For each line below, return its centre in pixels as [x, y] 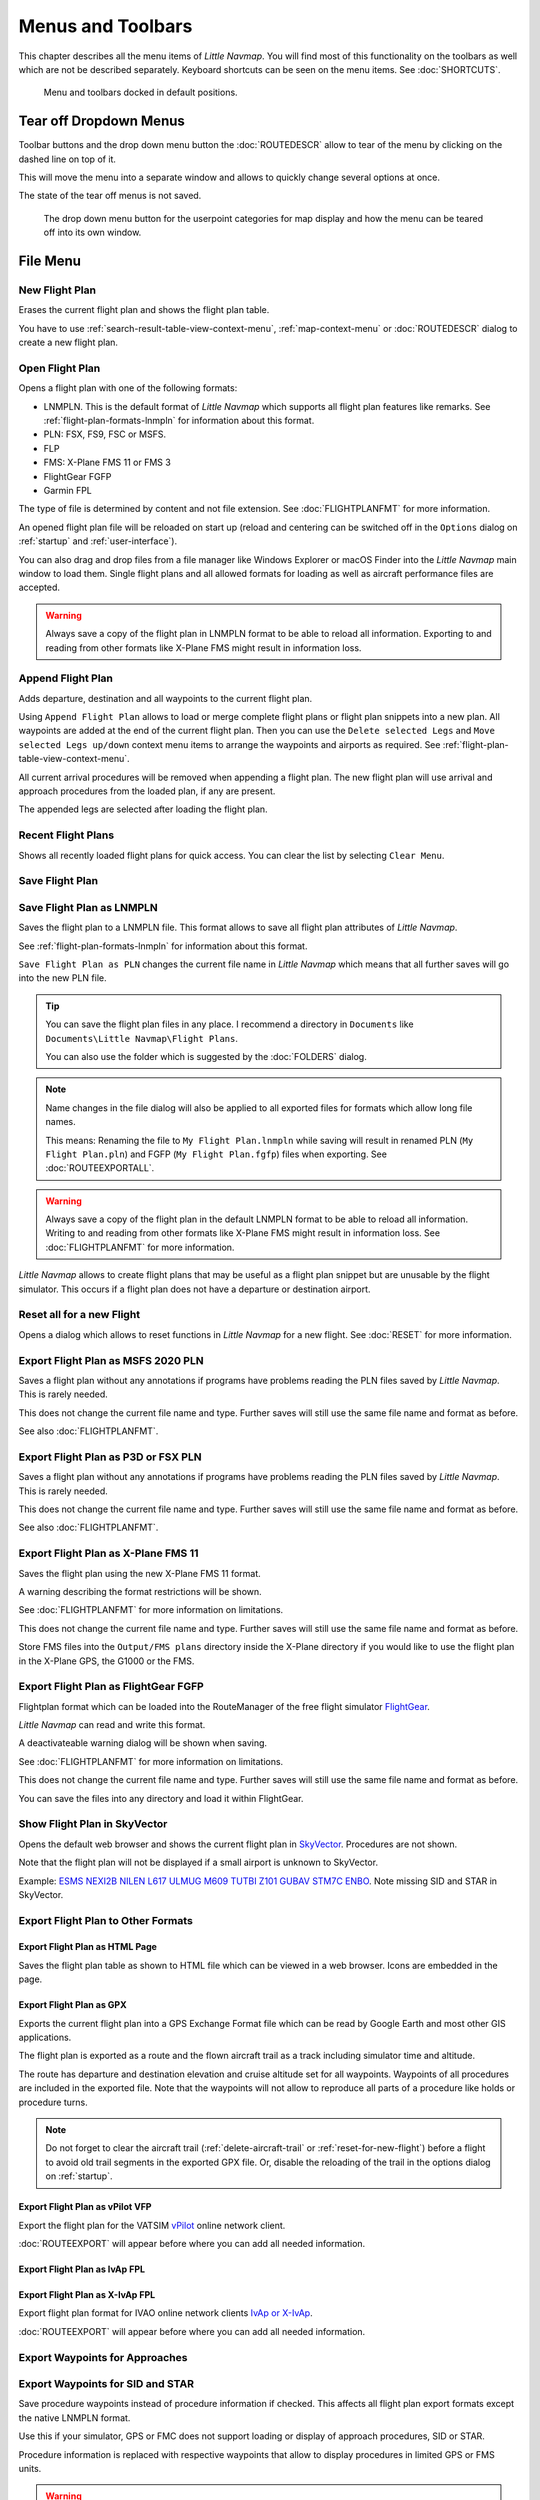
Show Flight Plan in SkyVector [93, 1824]
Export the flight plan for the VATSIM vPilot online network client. [152, 2225]
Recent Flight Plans [66, 835]
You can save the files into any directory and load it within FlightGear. [161, 1798]
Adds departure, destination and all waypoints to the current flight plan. [165, 698]
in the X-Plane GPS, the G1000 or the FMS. [106, 1661]
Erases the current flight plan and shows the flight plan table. [144, 310]
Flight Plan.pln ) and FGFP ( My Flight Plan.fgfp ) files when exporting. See [216, 1154]
